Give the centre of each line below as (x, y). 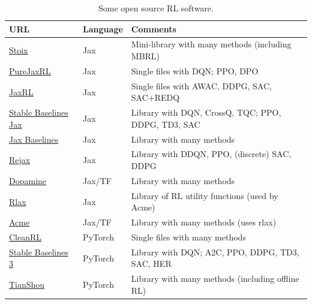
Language (103, 28)
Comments (154, 28)
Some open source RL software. (156, 8)
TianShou (27, 285)
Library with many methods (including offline (215, 279)
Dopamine (28, 180)
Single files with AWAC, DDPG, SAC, (201, 85)
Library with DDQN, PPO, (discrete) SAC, (211, 154)
